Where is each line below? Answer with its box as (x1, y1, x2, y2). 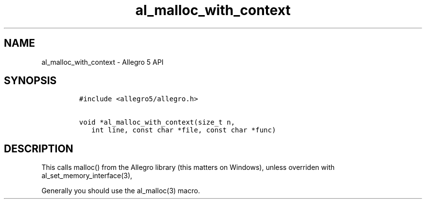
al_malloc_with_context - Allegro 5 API (41, 57, 164, 66)
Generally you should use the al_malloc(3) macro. (41, 186, 200, 195)
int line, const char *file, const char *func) (91, 126, 276, 134)
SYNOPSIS (4, 74, 57, 87)
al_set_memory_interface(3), (41, 171, 132, 180)
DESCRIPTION (4, 142, 73, 155)
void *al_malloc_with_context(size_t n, (79, 118, 235, 127)
